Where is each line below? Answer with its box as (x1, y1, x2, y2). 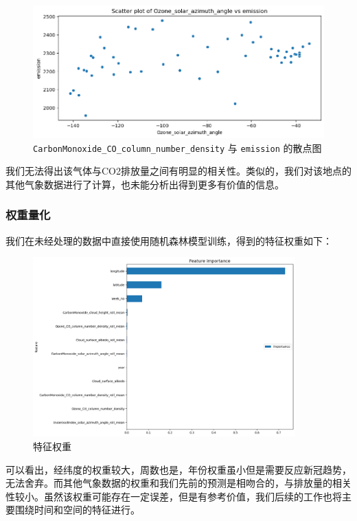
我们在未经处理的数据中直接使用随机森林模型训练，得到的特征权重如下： (5, 233, 332, 247)
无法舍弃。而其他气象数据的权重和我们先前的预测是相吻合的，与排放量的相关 (5, 476, 352, 490)
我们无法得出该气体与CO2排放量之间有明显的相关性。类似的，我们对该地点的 (5, 164, 352, 178)
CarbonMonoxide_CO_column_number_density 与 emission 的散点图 (33, 140, 322, 155)
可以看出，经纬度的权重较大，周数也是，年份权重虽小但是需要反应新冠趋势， (5, 462, 352, 476)
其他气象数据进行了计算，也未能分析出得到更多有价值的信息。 (5, 177, 284, 191)
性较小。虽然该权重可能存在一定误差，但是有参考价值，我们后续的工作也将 (5, 489, 342, 503)
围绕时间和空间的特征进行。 (14, 502, 140, 517)
